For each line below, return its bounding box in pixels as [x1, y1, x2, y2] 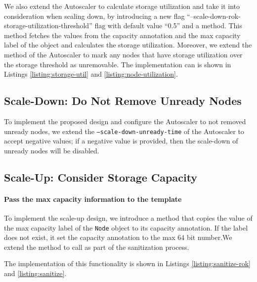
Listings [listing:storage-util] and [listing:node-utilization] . [4, 69, 178, 79]
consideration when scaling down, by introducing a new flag [4, 10, 185, 21]
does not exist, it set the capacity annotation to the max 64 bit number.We [4, 232, 232, 242]
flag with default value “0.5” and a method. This [94, 20, 242, 31]
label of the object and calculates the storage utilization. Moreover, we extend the [4, 40, 252, 50]
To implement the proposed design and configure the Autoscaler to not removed [4, 116, 246, 126]
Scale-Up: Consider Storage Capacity [4, 169, 198, 185]
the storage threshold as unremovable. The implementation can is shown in [4, 59, 231, 69]
